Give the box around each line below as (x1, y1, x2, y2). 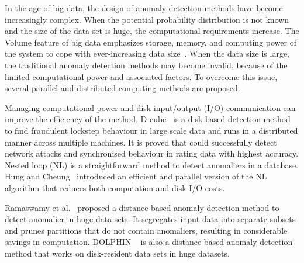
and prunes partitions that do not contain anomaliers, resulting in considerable (5, 224, 288, 236)
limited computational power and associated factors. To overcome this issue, (5, 70, 278, 82)
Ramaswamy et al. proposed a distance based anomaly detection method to (5, 201, 279, 213)
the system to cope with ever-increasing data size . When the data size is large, (5, 47, 290, 60)
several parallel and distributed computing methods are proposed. (5, 82, 240, 94)
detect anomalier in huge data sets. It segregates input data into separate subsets (5, 213, 296, 225)
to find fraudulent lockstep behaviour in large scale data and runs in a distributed (5, 124, 298, 136)
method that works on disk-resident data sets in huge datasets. (5, 247, 230, 259)
